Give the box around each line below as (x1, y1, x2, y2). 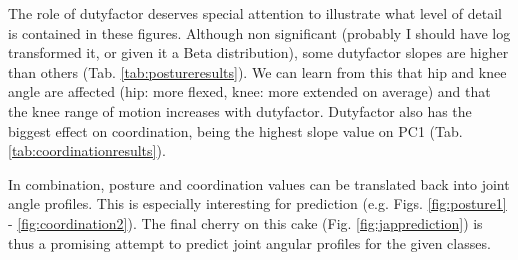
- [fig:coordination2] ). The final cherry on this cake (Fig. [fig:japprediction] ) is (8, 212, 483, 233)
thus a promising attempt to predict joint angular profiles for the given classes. (8, 232, 491, 253)
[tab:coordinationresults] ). (8, 140, 166, 161)
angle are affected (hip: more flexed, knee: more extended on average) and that (8, 81, 491, 102)
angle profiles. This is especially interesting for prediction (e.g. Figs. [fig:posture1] (8, 193, 507, 214)
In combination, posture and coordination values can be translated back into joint (8, 173, 510, 194)
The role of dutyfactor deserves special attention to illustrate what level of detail (8, 3, 502, 23)
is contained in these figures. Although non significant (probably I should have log (8, 22, 511, 43)
